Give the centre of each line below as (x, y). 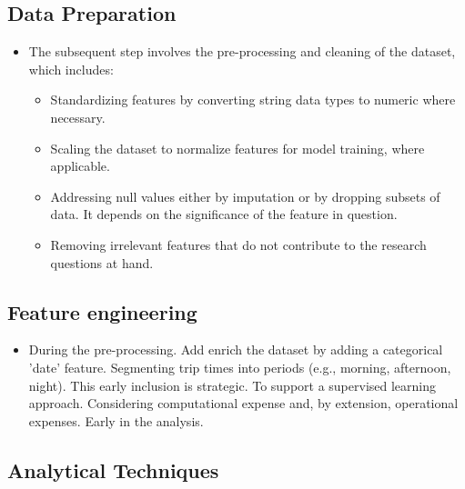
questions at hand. (102, 262)
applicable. (80, 166)
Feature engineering (102, 311)
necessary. (78, 117)
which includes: (71, 69)
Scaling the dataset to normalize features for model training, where (238, 148)
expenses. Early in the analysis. (116, 420)
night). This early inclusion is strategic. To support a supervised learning (232, 385)
